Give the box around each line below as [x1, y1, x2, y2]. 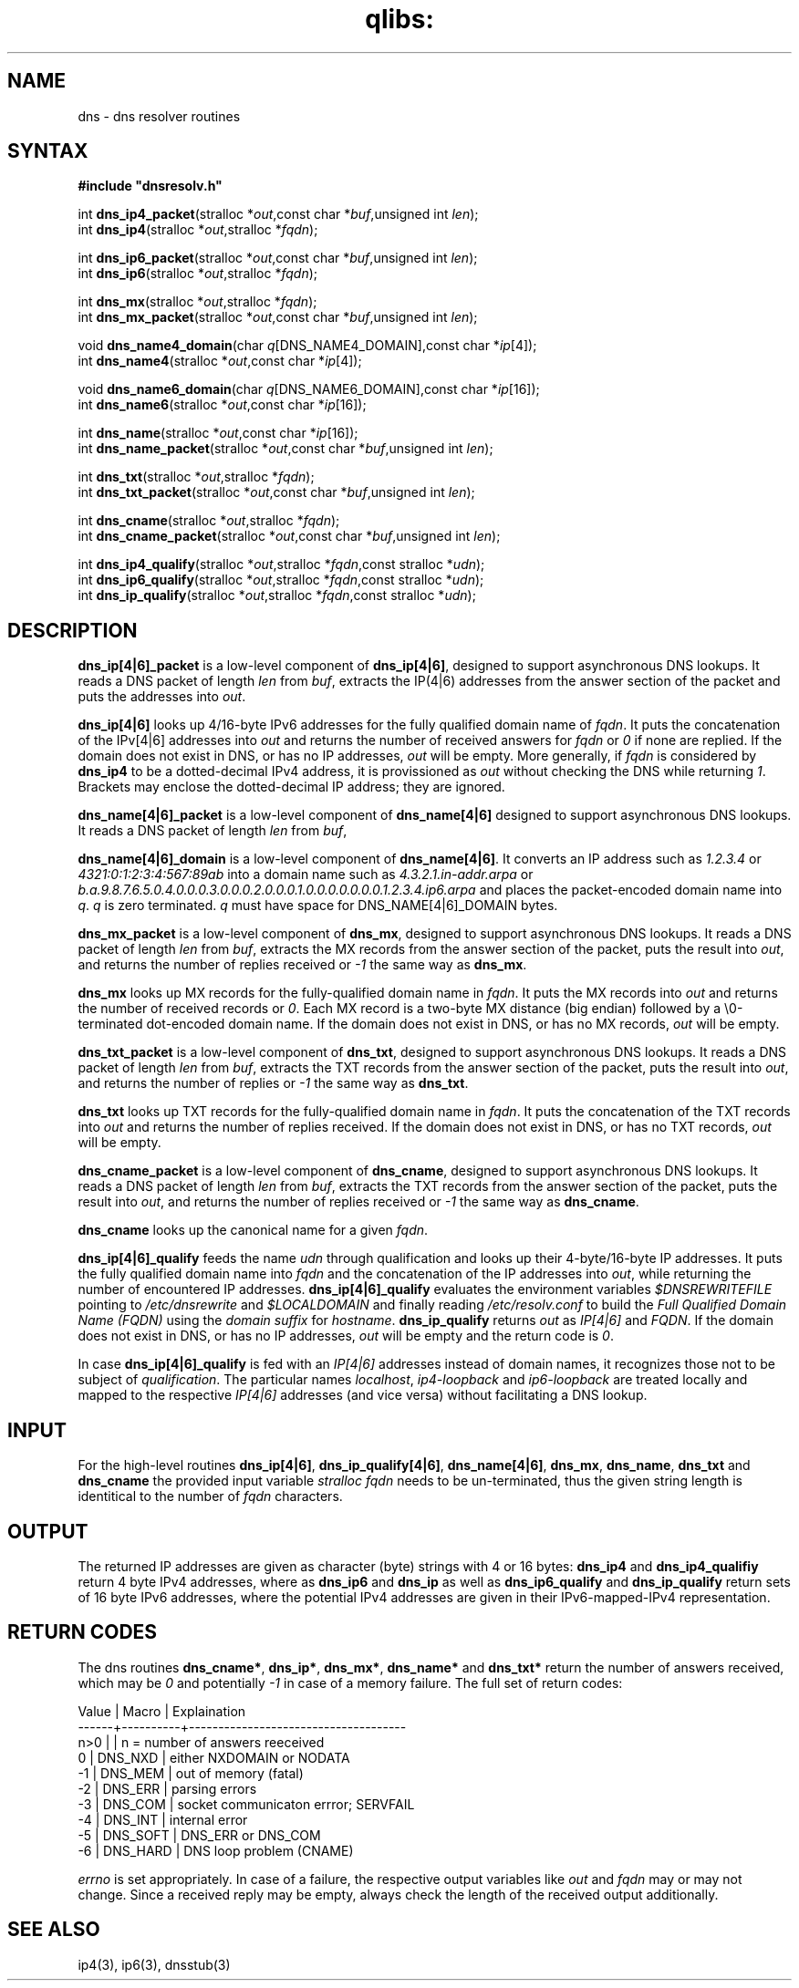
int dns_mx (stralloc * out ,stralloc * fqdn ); [78, 294, 317, 310]
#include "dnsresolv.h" [78, 178, 223, 194]
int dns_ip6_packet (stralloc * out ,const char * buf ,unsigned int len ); [78, 250, 478, 266]
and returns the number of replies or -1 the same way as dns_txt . [78, 1075, 469, 1092]
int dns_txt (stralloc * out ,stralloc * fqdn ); [78, 469, 315, 485]
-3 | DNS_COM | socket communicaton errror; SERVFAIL [78, 1796, 415, 1812]
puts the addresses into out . [78, 689, 246, 705]
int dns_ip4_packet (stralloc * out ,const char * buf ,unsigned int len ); [78, 206, 479, 223]
